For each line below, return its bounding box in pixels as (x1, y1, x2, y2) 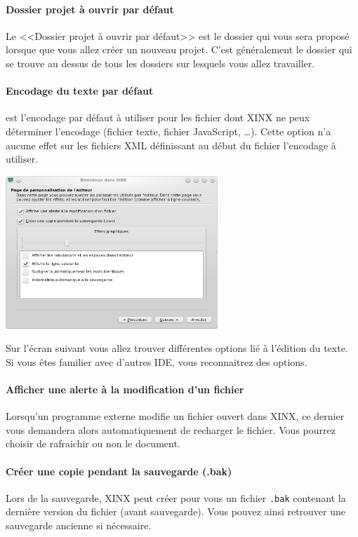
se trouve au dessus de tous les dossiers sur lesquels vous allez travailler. (6, 55, 315, 70)
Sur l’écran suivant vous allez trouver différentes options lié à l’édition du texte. (6, 341, 348, 355)
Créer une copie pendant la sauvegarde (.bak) (6, 463, 232, 478)
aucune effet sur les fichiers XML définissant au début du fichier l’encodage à (6, 137, 336, 152)
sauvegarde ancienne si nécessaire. (6, 517, 152, 532)
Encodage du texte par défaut (6, 83, 154, 98)
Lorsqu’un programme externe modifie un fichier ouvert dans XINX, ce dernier (6, 409, 345, 423)
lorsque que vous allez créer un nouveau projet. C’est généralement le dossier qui (6, 42, 352, 57)
